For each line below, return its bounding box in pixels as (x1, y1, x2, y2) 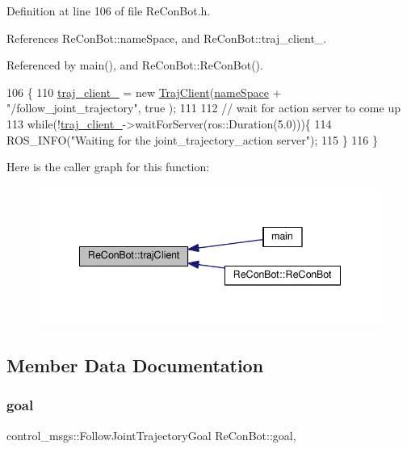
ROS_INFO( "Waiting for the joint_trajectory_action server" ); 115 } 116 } (6, 131, 378, 148)
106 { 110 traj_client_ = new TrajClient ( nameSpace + (6, 83, 282, 100)
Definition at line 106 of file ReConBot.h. (6, 2, 211, 19)
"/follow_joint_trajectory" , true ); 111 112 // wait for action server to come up (6, 99, 401, 116)
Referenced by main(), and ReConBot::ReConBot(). (6, 57, 263, 73)
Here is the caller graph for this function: (6, 158, 210, 175)
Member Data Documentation (6, 352, 264, 377)
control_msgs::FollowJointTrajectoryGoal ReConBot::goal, (6, 426, 296, 443)
